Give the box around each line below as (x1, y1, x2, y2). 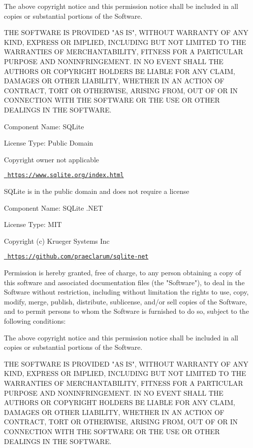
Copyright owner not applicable (4, 154, 99, 164)
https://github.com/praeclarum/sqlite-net (7, 253, 149, 261)
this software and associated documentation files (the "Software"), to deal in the (4, 277, 245, 287)
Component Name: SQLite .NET (4, 202, 103, 213)
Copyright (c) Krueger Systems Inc (4, 235, 110, 246)
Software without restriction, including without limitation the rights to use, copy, (4, 287, 249, 297)
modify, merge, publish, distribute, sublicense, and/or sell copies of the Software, (4, 296, 247, 306)
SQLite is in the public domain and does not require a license (4, 186, 190, 196)
